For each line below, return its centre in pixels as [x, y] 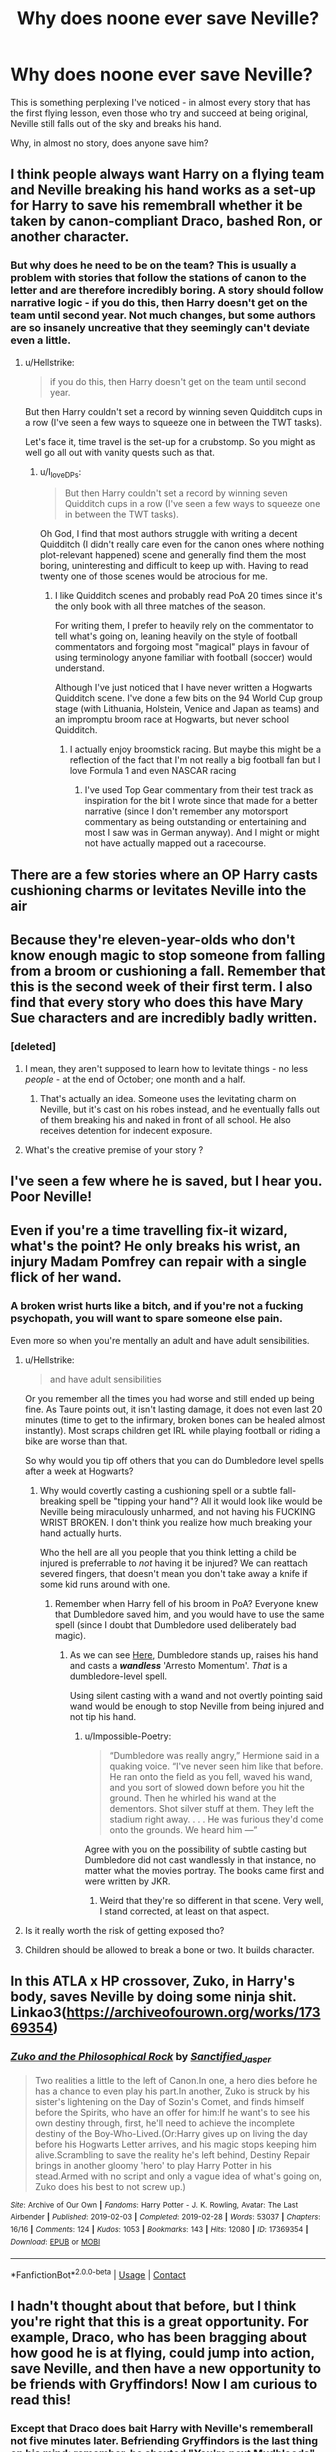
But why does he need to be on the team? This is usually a [153, 265]
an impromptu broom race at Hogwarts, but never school [172, 719]
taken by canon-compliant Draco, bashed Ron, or [166, 221]
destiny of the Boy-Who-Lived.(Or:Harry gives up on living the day [171, 2133]
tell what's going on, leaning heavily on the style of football [176, 636]
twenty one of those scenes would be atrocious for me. [153, 576]
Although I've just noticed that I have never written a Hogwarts [183, 688]
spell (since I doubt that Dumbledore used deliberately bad [175, 1624]
